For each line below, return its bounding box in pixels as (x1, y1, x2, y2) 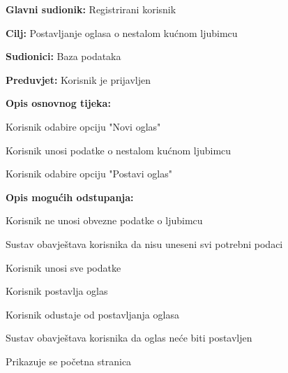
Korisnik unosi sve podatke (6, 260, 121, 275)
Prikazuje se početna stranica (6, 353, 132, 368)
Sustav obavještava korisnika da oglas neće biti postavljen (6, 330, 252, 345)
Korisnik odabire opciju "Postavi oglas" (6, 166, 172, 181)
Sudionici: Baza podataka (6, 49, 121, 64)
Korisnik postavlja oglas (6, 284, 108, 298)
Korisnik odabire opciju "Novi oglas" (6, 119, 161, 133)
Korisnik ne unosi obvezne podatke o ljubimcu (6, 213, 203, 228)
